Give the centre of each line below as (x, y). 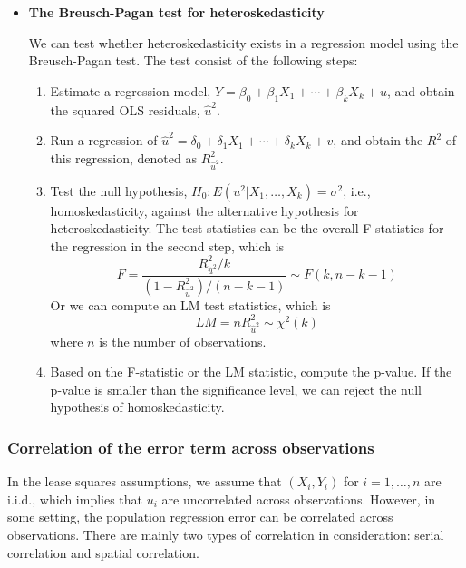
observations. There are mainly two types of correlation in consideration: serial (226, 534)
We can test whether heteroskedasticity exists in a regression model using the (243, 42)
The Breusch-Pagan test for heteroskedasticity (176, 12)
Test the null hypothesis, (119, 190)
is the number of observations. (183, 341)
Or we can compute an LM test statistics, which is (190, 304)
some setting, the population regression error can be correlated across (200, 517)
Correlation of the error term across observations (191, 447)
